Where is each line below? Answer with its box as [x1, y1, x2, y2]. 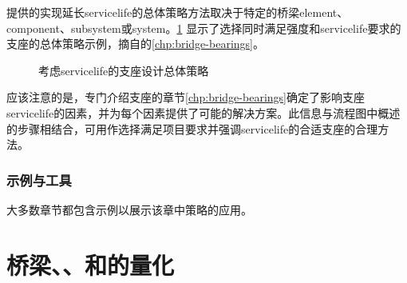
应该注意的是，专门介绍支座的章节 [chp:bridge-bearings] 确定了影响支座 [6, 89, 365, 106]
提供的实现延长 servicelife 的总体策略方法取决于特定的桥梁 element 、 [6, 4, 349, 20]
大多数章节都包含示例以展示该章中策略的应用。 [6, 201, 252, 217]
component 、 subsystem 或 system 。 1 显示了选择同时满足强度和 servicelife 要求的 [6, 19, 401, 36]
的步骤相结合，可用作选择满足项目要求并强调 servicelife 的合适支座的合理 [6, 120, 378, 137]
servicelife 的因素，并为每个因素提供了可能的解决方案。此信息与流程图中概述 [6, 104, 401, 121]
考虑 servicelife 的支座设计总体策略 [38, 62, 209, 78]
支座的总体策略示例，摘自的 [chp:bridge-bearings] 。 [6, 35, 264, 52]
